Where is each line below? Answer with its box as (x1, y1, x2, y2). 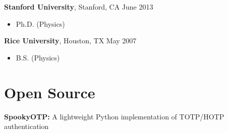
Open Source (4, 82, 95, 102)
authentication (4, 121, 49, 131)
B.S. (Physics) (16, 52, 60, 62)
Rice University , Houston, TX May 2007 (4, 35, 137, 46)
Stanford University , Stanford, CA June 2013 (4, 2, 153, 12)
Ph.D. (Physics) (16, 18, 65, 29)
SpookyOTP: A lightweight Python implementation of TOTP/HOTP (4, 111, 224, 121)
